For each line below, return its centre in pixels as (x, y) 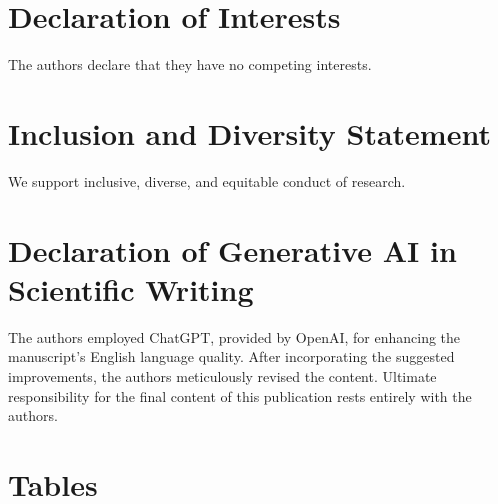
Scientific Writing (131, 288)
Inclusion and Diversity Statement (249, 132)
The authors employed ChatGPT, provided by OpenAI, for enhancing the (234, 336)
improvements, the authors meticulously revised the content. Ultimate (222, 375)
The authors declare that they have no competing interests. (190, 64)
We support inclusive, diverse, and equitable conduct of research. (207, 180)
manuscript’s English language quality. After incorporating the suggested (231, 356)
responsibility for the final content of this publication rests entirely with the (240, 395)
